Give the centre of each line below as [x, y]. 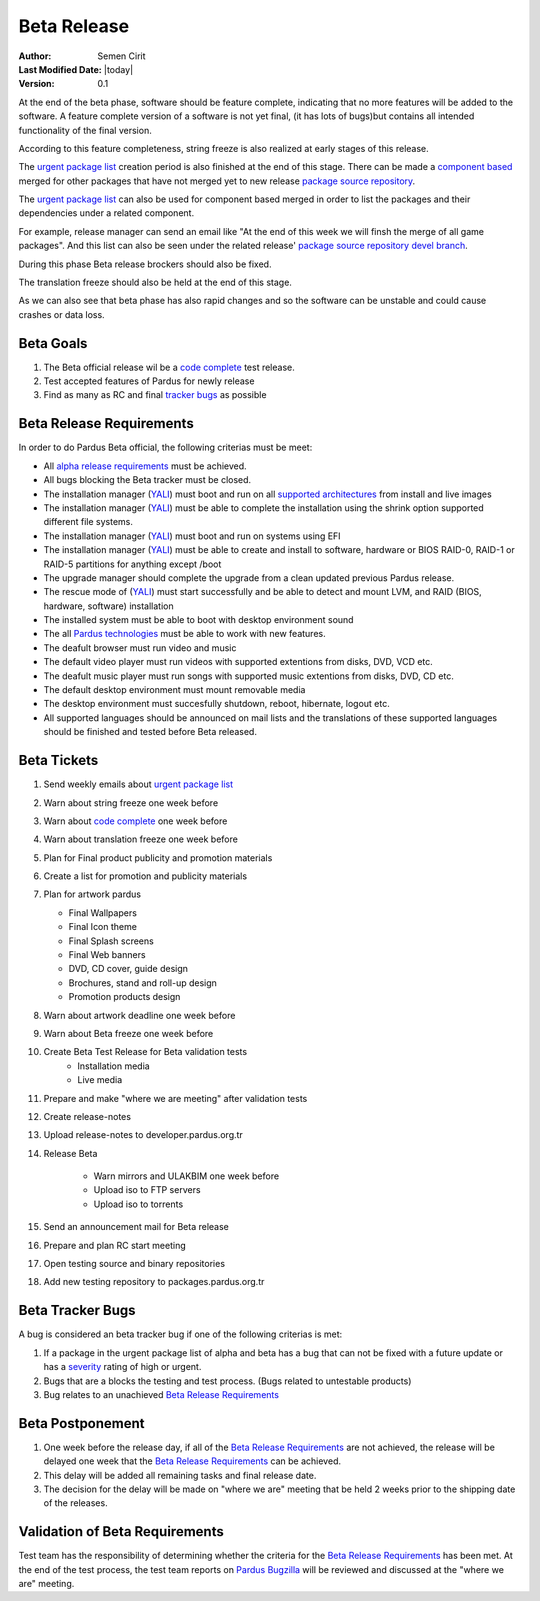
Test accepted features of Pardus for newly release [149, 381]
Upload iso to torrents [138, 1204]
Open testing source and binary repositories [134, 1264]
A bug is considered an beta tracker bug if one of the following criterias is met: [180, 1334]
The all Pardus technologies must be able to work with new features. [184, 634]
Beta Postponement [81, 1423]
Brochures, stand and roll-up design [142, 982]
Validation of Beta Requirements [121, 1531]
